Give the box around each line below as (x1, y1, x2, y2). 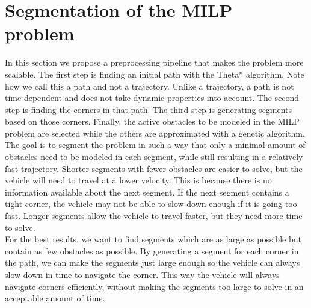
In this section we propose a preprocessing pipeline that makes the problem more (5, 56, 304, 69)
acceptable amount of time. (5, 292, 105, 304)
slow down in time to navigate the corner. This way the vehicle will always (5, 268, 280, 280)
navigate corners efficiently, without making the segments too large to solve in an (5, 280, 304, 292)
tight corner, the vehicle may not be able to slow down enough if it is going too (5, 197, 297, 210)
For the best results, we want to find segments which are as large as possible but (5, 233, 301, 245)
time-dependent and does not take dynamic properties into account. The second (5, 91, 300, 104)
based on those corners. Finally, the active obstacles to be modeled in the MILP (5, 115, 300, 128)
